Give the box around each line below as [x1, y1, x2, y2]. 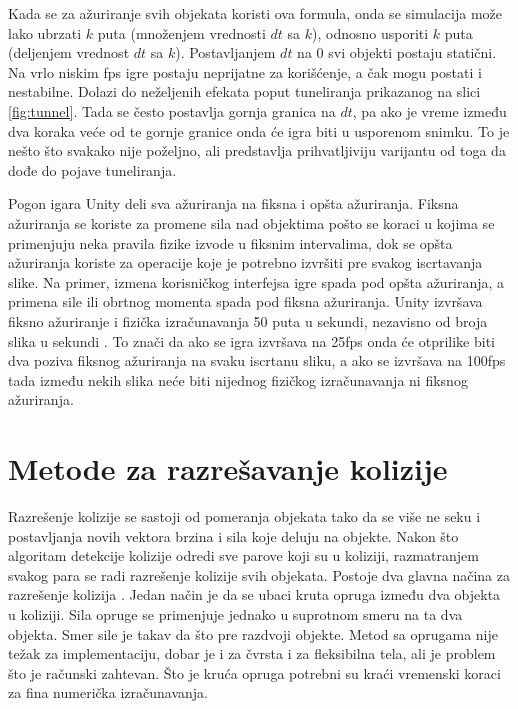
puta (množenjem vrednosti [97, 22, 266, 43]
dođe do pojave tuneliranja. [8, 159, 177, 180]
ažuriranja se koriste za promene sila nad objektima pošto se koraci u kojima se [8, 212, 495, 233]
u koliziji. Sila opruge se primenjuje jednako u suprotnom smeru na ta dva [8, 603, 463, 624]
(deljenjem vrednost [8, 42, 130, 63]
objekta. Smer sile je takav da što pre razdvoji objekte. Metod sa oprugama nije [8, 623, 499, 644]
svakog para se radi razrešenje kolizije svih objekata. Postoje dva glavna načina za [8, 564, 510, 585]
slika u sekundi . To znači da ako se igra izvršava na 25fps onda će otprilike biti [8, 330, 496, 351]
